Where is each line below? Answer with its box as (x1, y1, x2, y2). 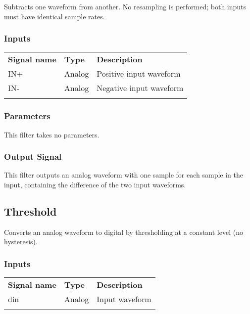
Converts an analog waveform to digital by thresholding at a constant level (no (4, 226, 243, 237)
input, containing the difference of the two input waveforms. (4, 179, 186, 190)
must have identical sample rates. (4, 11, 105, 21)
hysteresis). (4, 236, 38, 247)
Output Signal (4, 150, 62, 163)
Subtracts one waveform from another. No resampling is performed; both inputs (4, 1, 247, 11)
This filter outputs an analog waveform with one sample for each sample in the (4, 170, 244, 180)
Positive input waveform (97, 68, 181, 80)
